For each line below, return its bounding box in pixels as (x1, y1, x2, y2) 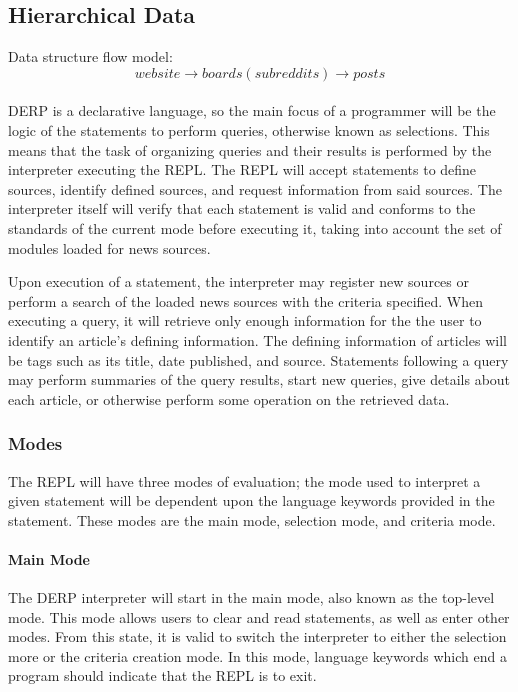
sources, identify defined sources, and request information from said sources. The (8, 178, 502, 199)
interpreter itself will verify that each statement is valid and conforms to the (8, 198, 476, 219)
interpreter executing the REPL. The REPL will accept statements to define (8, 159, 477, 180)
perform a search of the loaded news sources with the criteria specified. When (8, 290, 484, 311)
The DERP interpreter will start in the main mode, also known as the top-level (8, 587, 495, 608)
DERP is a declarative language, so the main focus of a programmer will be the (8, 100, 496, 121)
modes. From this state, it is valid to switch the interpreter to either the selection (8, 626, 507, 647)
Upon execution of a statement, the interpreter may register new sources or (8, 271, 469, 292)
